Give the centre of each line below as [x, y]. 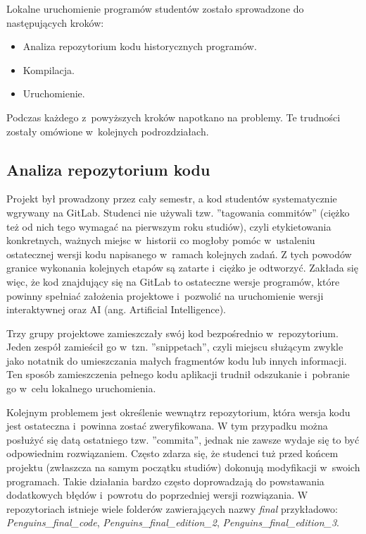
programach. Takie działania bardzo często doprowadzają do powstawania [165, 481]
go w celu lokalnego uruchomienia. [81, 388]
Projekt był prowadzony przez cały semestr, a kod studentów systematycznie [172, 199]
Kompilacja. [49, 69]
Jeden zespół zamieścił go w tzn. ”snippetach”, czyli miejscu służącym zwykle [175, 347]
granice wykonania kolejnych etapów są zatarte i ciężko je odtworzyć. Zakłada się [182, 268]
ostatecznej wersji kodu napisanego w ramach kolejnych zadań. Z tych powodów [179, 254]
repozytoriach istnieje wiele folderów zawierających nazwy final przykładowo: [172, 508]
